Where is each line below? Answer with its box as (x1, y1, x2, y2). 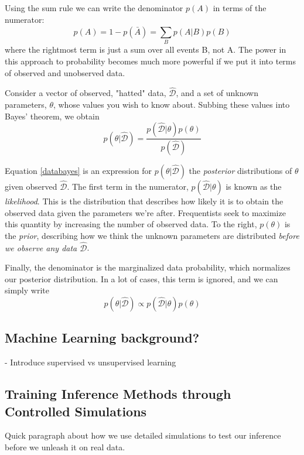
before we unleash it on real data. (5, 440, 125, 453)
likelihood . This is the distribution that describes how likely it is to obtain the (5, 194, 283, 207)
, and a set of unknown (176, 87, 258, 99)
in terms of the (213, 2, 267, 13)
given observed (5, 180, 57, 192)
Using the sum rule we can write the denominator (5, 2, 183, 13)
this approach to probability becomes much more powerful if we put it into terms (5, 54, 296, 67)
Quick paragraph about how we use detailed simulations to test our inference (5, 429, 281, 442)
